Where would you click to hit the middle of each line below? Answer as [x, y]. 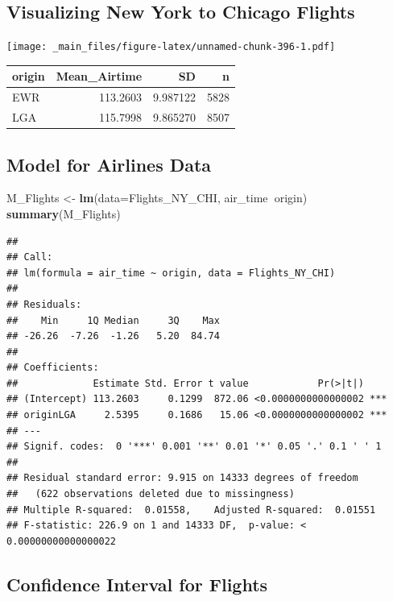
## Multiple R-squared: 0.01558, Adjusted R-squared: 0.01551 [191, 510]
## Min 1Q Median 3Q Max [113, 320]
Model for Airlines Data [109, 164]
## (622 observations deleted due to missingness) [151, 494]
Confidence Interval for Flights [137, 584]
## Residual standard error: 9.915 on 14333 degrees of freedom [182, 478]
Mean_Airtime [99, 76]
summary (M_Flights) [64, 213]
